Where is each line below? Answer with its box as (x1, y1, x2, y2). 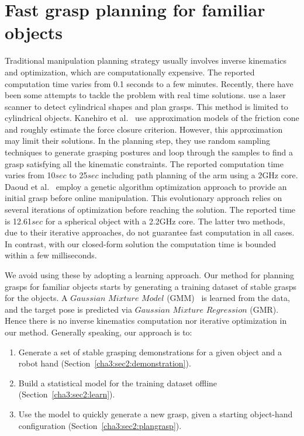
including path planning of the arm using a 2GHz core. (101, 169, 298, 181)
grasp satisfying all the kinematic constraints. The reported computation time (5, 157, 284, 169)
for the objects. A (5, 292, 68, 304)
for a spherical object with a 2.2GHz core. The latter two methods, (45, 214, 285, 227)
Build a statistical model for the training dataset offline (18, 376, 217, 389)
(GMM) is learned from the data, (167, 292, 290, 304)
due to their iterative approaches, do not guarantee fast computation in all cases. (5, 226, 295, 238)
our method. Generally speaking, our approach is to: (5, 326, 192, 338)
